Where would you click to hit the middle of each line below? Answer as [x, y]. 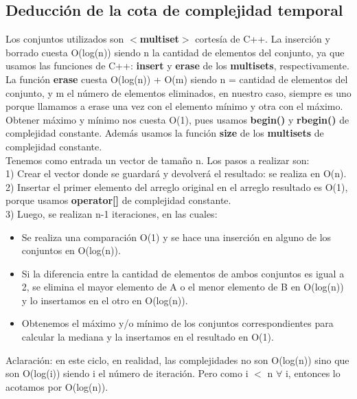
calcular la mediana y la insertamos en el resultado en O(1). [148, 337]
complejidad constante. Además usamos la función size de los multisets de [165, 133]
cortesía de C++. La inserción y [263, 39]
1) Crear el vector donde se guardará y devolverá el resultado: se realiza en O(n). [176, 173]
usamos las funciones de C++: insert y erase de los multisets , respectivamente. [177, 66]
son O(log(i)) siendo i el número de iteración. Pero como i [127, 373]
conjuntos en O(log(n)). [71, 250]
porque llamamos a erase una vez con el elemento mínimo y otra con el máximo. [174, 106]
